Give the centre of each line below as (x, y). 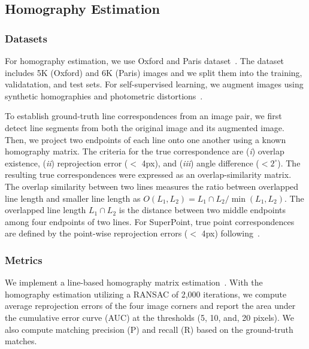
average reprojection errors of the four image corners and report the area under (150, 306)
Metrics (24, 260)
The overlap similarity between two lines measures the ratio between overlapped (152, 186)
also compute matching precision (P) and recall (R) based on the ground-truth (149, 329)
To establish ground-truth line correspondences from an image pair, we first (143, 116)
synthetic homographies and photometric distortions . (104, 95)
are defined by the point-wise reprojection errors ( (96, 233)
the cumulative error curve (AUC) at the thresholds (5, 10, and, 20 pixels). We (150, 317)
